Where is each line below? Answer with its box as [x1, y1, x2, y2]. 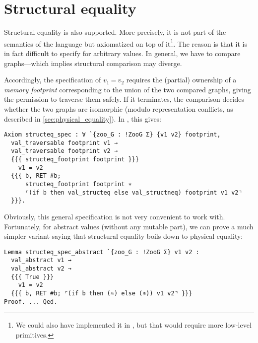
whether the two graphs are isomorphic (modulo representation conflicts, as [4, 103, 233, 114]
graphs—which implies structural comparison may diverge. [4, 58, 182, 68]
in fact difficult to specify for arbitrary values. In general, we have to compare [4, 48, 241, 58]
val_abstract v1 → [11, 257, 72, 264]
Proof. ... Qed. [4, 298, 58, 305]
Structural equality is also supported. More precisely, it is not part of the [4, 27, 226, 37]
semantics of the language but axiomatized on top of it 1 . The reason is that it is [4, 37, 248, 49]
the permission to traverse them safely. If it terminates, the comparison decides [4, 94, 245, 104]
